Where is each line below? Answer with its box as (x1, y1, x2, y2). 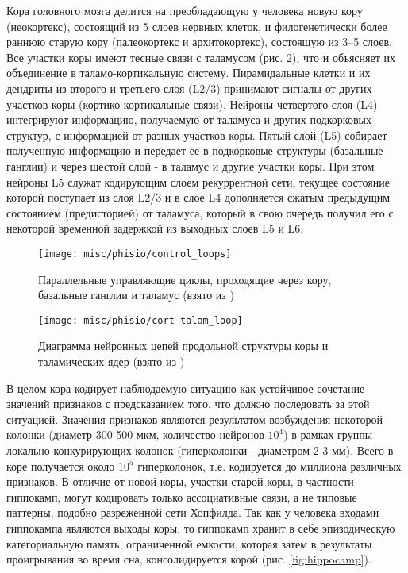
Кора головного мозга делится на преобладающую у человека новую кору (6, 2, 363, 18)
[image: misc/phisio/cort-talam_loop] (38, 314, 243, 326)
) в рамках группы (283, 426, 373, 443)
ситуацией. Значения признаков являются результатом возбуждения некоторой (6, 410, 383, 427)
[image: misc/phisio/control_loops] (38, 248, 232, 260)
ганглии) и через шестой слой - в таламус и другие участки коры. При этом (6, 157, 375, 174)
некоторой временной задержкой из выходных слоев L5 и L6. (6, 220, 304, 237)
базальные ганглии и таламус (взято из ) (38, 286, 234, 303)
